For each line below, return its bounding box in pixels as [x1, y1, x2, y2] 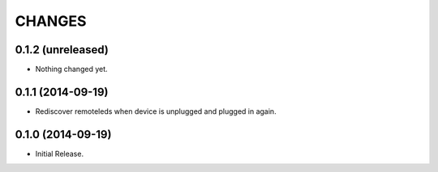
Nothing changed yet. [35, 65, 109, 74]
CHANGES [15, 12, 87, 30]
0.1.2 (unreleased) [15, 43, 109, 57]
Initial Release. [35, 149, 84, 158]
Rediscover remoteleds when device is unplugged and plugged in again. [35, 106, 277, 116]
